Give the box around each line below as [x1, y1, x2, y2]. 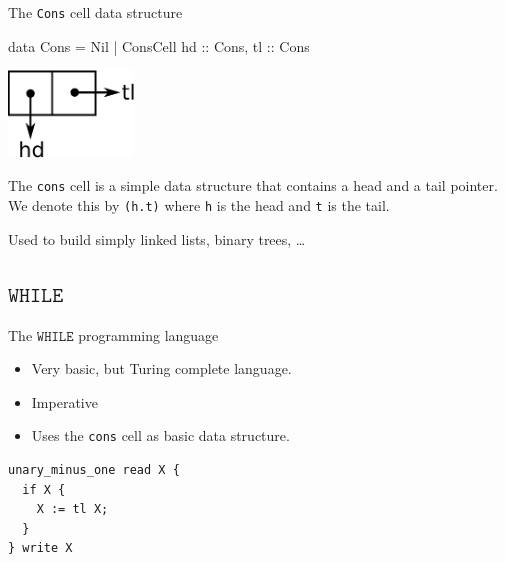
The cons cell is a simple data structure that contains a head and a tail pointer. [8, 175, 498, 196]
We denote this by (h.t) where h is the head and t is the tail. [8, 195, 390, 216]
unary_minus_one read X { [8, 462, 180, 477]
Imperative [31, 391, 98, 412]
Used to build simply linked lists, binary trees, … [8, 228, 306, 249]
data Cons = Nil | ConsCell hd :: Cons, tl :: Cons [8, 35, 310, 56]
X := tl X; [36, 502, 109, 517]
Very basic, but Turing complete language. [31, 358, 292, 379]
